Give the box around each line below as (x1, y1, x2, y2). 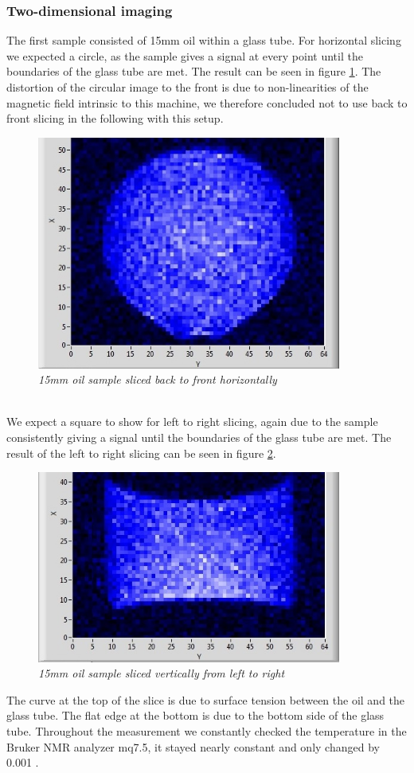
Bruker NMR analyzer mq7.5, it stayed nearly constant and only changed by (6, 738, 380, 755)
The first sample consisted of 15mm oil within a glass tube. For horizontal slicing (6, 32, 401, 49)
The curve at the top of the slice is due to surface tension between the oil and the (6, 691, 405, 708)
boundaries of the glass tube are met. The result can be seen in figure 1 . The (6, 63, 381, 80)
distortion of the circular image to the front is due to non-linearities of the (6, 79, 369, 95)
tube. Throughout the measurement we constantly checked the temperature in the (6, 723, 407, 740)
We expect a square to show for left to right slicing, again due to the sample (6, 413, 378, 430)
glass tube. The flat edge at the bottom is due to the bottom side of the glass (6, 707, 385, 724)
